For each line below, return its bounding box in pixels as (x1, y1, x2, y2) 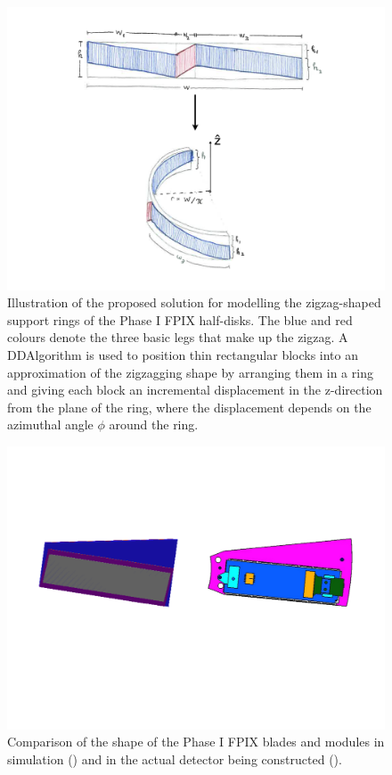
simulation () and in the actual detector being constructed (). (7, 749, 342, 768)
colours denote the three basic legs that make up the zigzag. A (7, 328, 348, 347)
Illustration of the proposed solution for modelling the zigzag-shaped (7, 293, 381, 312)
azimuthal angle (7, 415, 94, 434)
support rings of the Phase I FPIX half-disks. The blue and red (7, 310, 353, 329)
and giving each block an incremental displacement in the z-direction (7, 380, 383, 399)
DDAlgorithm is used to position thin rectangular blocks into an (7, 345, 359, 363)
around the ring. (109, 415, 199, 434)
